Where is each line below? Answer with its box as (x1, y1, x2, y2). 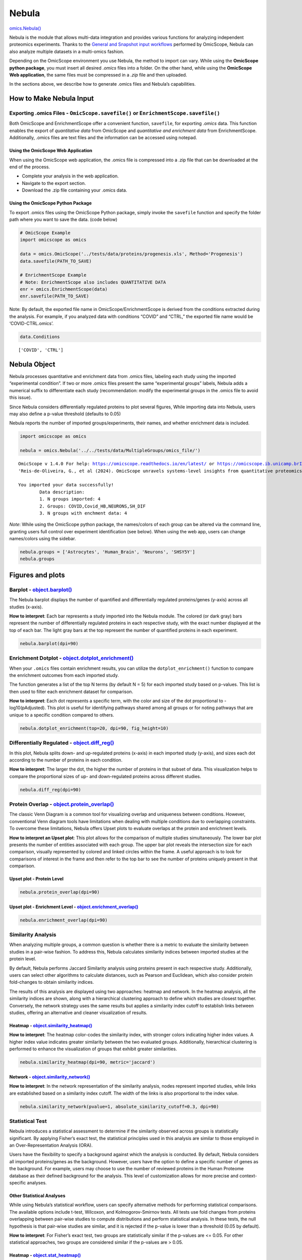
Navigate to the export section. (22, 180, 86, 186)
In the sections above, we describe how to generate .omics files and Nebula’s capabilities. (9, 81, 196, 87)
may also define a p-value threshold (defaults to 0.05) (9, 411, 121, 417)
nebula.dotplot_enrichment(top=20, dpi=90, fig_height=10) (20, 725, 169, 731)
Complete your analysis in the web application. (22, 173, 119, 179)
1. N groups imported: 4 (39, 496, 101, 502)
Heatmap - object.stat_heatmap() (9, 1252, 81, 1258)
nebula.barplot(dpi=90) (20, 641, 79, 646)
